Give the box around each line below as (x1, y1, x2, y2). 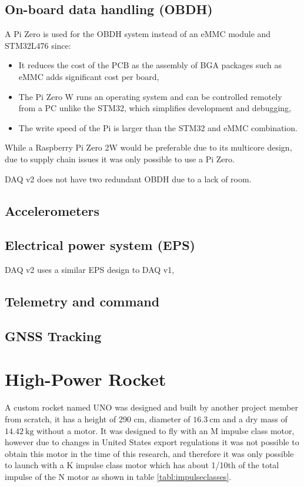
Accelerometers (5, 201, 100, 219)
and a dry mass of (222, 413, 288, 425)
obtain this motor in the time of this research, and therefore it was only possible (5, 447, 294, 459)
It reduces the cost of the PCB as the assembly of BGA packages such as (18, 59, 282, 71)
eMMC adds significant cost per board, (18, 70, 159, 82)
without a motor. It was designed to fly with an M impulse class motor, (36, 424, 295, 436)
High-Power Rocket (5, 367, 166, 391)
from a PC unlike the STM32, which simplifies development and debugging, (18, 102, 291, 114)
